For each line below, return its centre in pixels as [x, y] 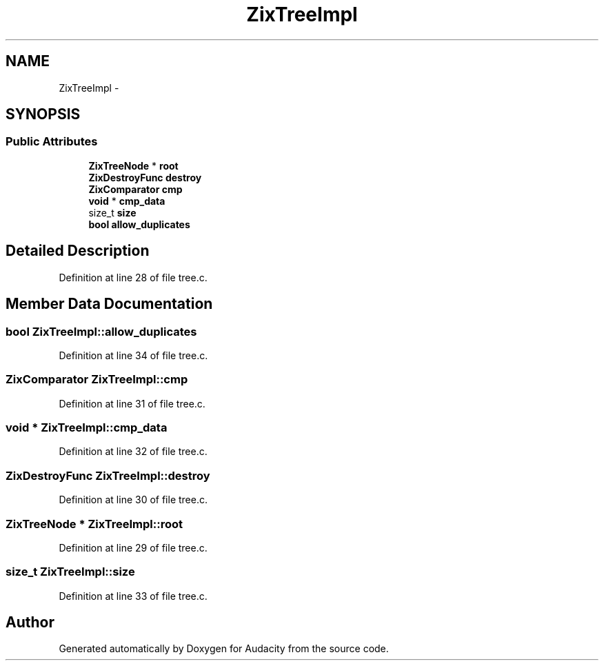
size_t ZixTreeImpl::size [70, 572]
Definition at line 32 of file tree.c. [133, 452]
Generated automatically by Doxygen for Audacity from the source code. [224, 649]
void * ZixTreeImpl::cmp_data [87, 427]
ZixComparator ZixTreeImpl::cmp [97, 380]
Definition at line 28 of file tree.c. [133, 277]
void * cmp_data [127, 201]
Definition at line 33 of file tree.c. [133, 596]
